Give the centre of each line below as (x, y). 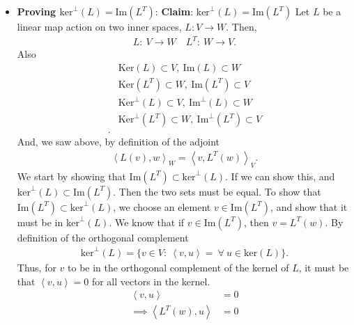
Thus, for (37, 267)
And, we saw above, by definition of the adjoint (118, 142)
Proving (36, 11)
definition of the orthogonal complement (103, 237)
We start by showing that (71, 176)
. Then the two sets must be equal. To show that (217, 191)
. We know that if (147, 222)
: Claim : (174, 11)
